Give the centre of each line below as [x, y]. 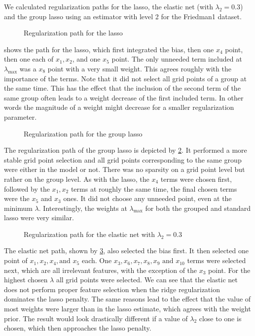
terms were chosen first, [196, 179]
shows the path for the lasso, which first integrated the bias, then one [109, 49]
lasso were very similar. [39, 218]
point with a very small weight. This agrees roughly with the [139, 68]
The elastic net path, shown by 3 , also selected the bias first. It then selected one [126, 251]
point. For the [229, 270]
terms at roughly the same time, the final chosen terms [154, 188]
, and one [86, 59]
